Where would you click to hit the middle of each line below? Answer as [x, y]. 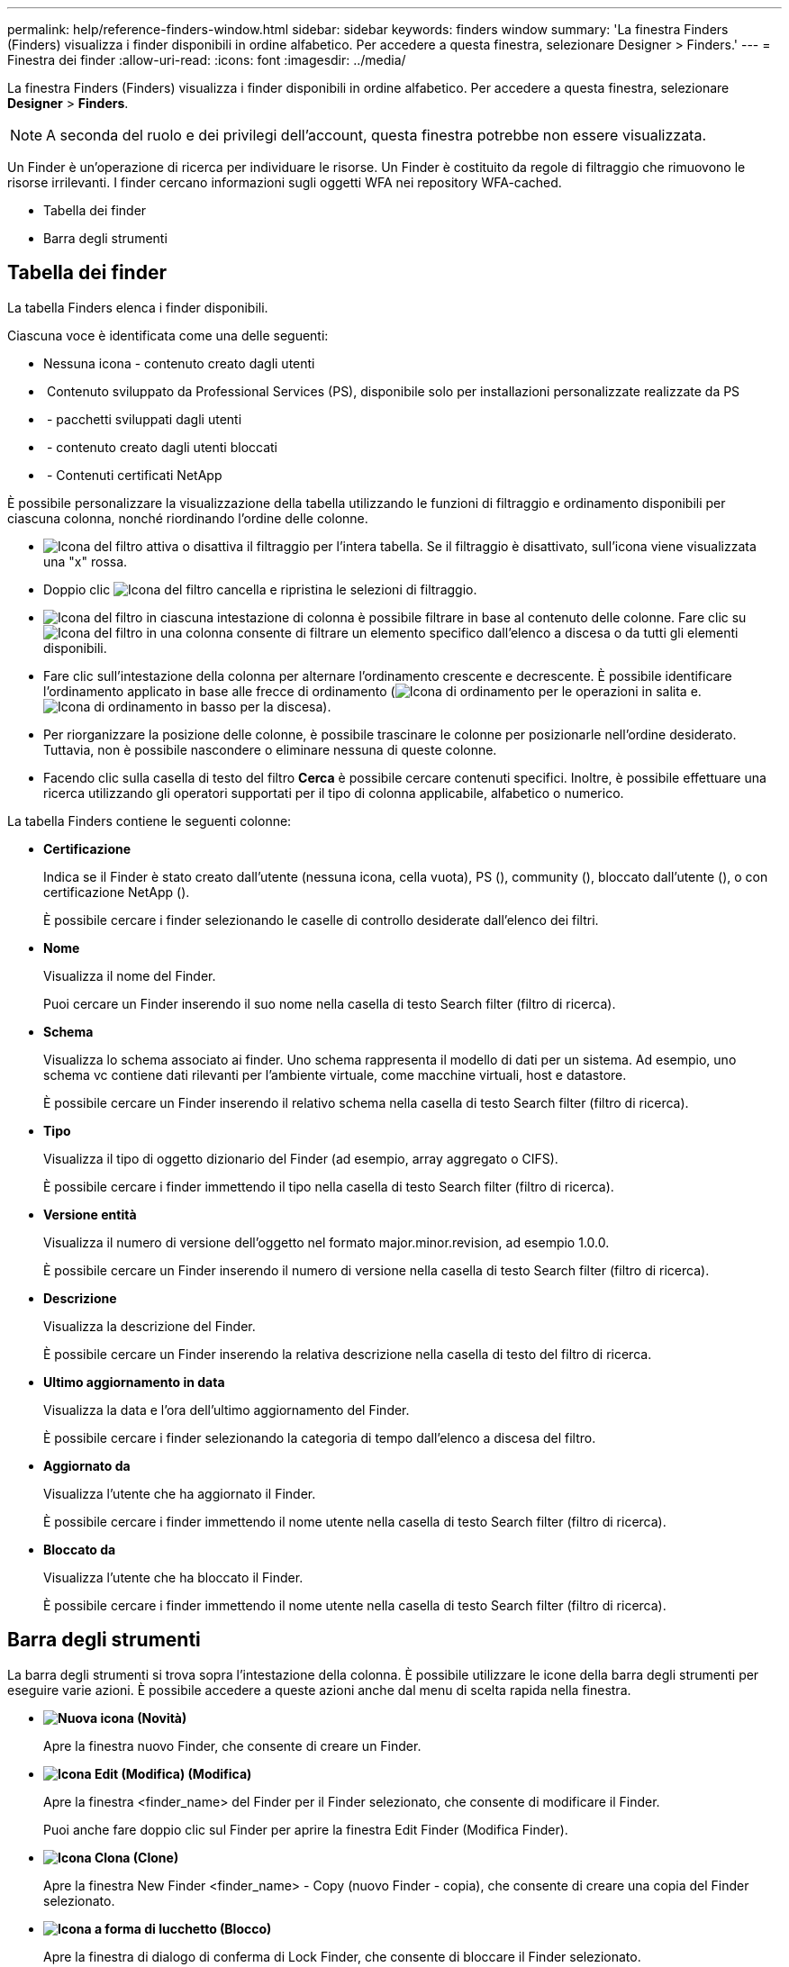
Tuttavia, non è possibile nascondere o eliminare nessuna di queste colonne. [270, 749]
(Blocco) [246, 1928]
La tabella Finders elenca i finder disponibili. [138, 307]
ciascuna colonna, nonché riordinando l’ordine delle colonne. [188, 518]
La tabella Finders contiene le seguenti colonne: [150, 820]
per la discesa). [286, 706]
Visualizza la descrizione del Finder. [150, 1326]
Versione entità [90, 1214]
